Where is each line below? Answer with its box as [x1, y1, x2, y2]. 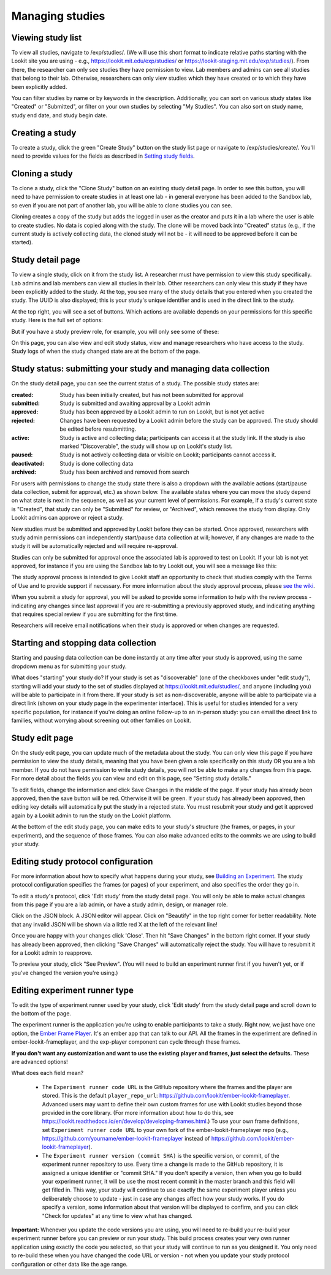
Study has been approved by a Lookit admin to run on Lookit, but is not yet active [59, 408, 265, 415]
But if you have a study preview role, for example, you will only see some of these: [11, 328, 219, 335]
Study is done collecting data [59, 460, 134, 467]
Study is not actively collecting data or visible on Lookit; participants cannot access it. [59, 451, 277, 458]
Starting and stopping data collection [11, 638, 156, 649]
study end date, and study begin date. [11, 111, 107, 119]
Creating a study [11, 128, 77, 138]
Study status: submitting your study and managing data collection [11, 364, 270, 374]
